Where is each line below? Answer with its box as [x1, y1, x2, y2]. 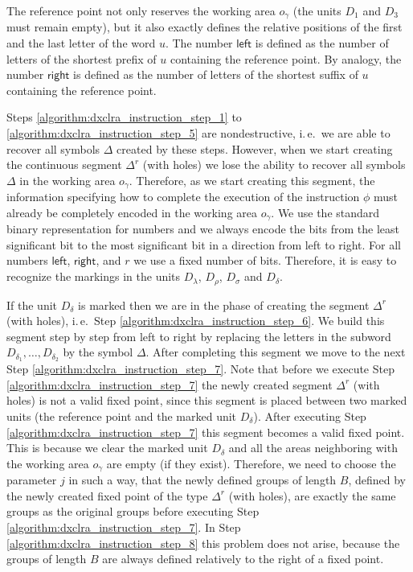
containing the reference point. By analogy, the [170, 50, 402, 67]
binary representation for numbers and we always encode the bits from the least [6, 220, 400, 237]
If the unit [6, 296, 58, 313]
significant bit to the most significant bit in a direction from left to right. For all [6, 236, 402, 253]
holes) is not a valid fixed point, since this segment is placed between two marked [6, 392, 407, 409]
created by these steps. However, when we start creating [117, 140, 393, 157]
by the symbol [63, 344, 133, 360]
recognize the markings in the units [6, 268, 181, 285]
